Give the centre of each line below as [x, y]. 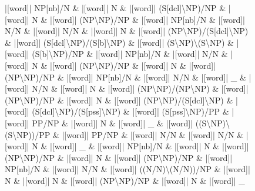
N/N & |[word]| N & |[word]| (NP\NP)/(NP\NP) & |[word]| [140, 88]
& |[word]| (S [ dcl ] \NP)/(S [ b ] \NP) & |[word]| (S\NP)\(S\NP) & [119, 42]
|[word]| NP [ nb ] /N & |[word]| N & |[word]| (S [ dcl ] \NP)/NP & [115, 8]
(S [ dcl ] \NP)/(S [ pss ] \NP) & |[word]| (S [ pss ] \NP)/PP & [130, 111]
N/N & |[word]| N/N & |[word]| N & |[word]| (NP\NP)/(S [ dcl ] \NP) [127, 31]
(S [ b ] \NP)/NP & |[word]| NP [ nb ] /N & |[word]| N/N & [130, 54]
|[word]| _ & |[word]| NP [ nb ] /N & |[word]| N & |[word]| [150, 146]
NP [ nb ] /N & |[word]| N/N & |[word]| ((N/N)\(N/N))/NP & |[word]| [127, 169]
